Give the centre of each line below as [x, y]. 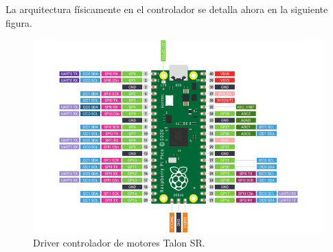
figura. [19, 22]
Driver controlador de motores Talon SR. [119, 243]
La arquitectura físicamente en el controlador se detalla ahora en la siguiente [167, 9]
